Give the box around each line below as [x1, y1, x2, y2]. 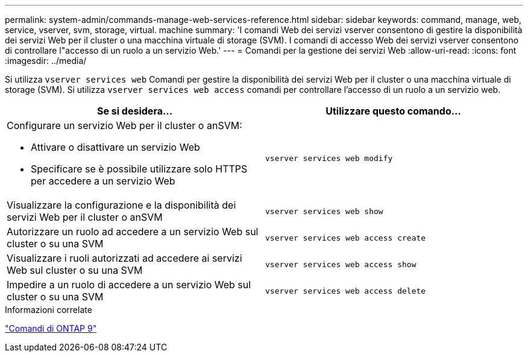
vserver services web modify [265, 153, 393, 163]
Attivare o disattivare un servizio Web [31, 141, 200, 153]
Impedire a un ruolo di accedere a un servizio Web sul [7, 279, 251, 291]
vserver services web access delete [265, 286, 426, 295]
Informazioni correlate [5, 305, 92, 315]
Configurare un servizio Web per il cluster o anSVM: [7, 119, 242, 131]
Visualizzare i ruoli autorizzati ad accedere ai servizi [7, 252, 242, 264]
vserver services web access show [265, 259, 416, 269]
